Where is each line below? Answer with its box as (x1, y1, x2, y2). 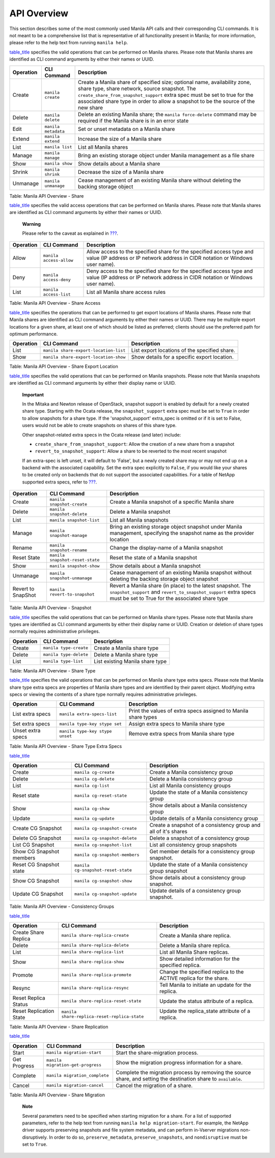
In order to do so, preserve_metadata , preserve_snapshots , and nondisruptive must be (48, 1134, 248, 1140)
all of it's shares (149, 828, 188, 835)
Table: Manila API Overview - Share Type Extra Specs (9, 743, 122, 749)
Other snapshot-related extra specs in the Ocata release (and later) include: (22, 432, 181, 438)
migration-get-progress (46, 1062, 102, 1067)
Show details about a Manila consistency (149, 802, 248, 809)
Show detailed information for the (159, 955, 240, 962)
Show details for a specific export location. (131, 354, 234, 361)
